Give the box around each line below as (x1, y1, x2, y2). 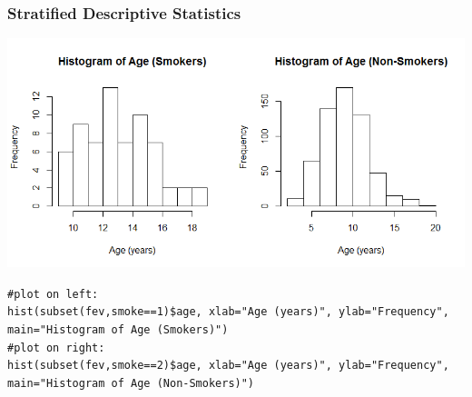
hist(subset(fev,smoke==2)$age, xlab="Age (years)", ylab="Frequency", (7, 359, 449, 372)
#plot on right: (7, 341, 105, 354)
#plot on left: (7, 287, 99, 301)
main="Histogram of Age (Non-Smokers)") (7, 377, 255, 391)
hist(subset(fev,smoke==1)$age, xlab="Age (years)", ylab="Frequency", (7, 305, 449, 319)
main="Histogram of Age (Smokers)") (7, 323, 229, 337)
